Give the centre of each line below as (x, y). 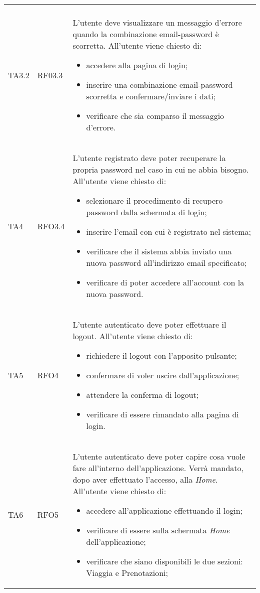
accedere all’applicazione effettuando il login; (164, 510)
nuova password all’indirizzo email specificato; (166, 263)
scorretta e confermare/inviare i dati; (151, 96)
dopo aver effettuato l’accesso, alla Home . (145, 479)
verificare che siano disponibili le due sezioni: (164, 561)
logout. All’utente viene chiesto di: (133, 336)
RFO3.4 (51, 226)
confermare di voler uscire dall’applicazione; (163, 375)
